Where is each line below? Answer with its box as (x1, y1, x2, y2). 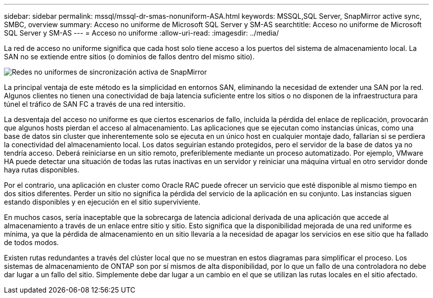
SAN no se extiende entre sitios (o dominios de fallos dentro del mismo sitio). (4, 52, 255, 61)
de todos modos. (4, 238, 59, 247)
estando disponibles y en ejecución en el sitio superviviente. (4, 198, 201, 206)
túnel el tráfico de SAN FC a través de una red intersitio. (4, 100, 185, 108)
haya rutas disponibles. (4, 166, 80, 174)
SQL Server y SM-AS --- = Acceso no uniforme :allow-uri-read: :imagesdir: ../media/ (4, 29, 279, 37)
